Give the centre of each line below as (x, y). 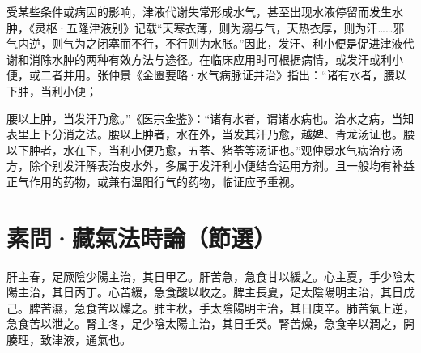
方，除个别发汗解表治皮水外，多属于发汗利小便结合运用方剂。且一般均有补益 (210, 166)
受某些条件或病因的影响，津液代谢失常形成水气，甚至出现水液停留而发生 (199, 11)
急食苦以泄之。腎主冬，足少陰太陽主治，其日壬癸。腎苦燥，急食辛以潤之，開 (210, 323)
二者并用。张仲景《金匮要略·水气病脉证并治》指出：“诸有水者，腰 (217, 75)
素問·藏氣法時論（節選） (142, 237)
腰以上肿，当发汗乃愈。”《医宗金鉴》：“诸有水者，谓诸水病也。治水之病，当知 (210, 118)
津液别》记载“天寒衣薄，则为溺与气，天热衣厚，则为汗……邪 (247, 27)
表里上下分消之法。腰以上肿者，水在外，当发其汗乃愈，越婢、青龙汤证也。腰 (210, 134)
